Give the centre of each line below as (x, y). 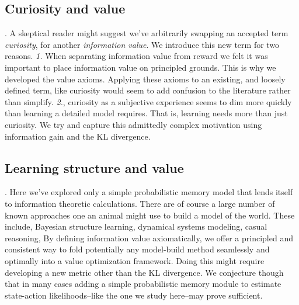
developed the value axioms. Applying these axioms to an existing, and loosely (145, 79)
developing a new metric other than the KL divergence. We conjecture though (144, 272)
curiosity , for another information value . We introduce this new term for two (142, 44)
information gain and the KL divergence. (78, 136)
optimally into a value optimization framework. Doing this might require (135, 260)
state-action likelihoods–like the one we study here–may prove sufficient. (134, 295)
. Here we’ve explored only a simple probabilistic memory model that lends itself (149, 192)
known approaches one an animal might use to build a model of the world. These (150, 215)
